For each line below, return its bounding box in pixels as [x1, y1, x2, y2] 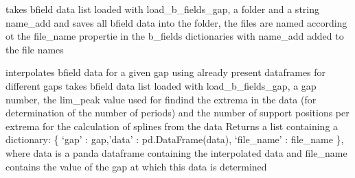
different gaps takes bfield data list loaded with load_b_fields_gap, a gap [5, 78, 317, 92]
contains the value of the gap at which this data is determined [5, 159, 267, 173]
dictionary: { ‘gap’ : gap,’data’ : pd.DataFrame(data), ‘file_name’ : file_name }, [5, 132, 344, 147]
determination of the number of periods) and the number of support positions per [5, 105, 350, 120]
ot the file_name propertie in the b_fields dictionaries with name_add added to [5, 29, 344, 43]
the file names [5, 42, 64, 56]
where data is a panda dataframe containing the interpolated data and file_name [5, 145, 347, 160]
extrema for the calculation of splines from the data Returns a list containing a [5, 118, 339, 133]
